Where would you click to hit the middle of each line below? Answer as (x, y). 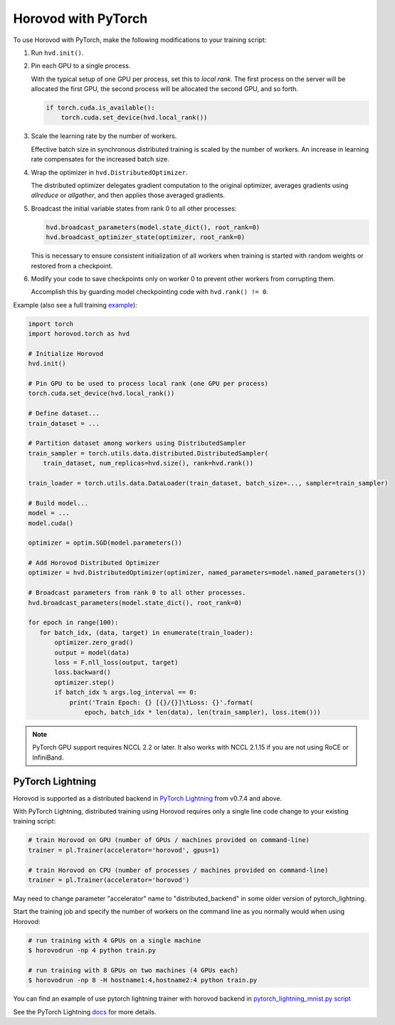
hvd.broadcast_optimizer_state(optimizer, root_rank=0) (146, 237)
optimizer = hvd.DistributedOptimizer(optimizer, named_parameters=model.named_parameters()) (197, 573)
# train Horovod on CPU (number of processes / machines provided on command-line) (178, 870)
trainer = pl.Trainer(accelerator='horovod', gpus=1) (124, 850)
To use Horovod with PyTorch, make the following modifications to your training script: (140, 40)
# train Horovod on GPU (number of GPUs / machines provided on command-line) (169, 840)
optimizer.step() (85, 682)
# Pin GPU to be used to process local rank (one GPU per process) (148, 384)
